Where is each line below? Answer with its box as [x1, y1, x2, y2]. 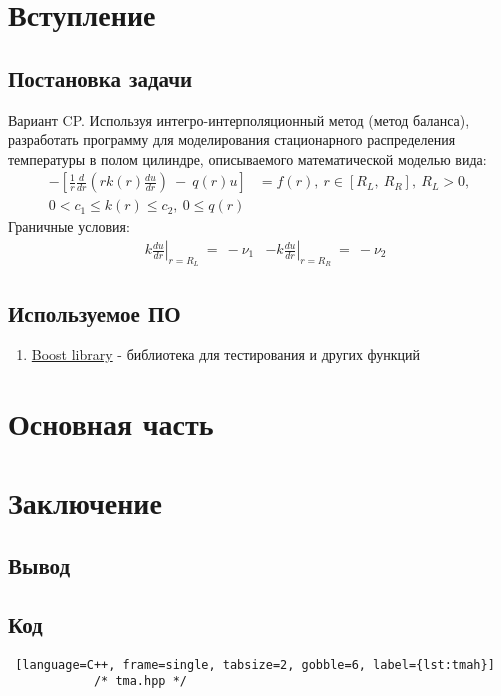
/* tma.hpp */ [93, 674, 187, 689]
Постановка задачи [8, 62, 193, 93]
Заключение [8, 481, 162, 522]
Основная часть [8, 403, 214, 444]
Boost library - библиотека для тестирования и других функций [31, 344, 421, 365]
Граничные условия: [8, 216, 130, 237]
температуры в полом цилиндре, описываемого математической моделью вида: [8, 148, 487, 169]
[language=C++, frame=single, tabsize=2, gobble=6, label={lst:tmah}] [15, 657, 495, 672]
